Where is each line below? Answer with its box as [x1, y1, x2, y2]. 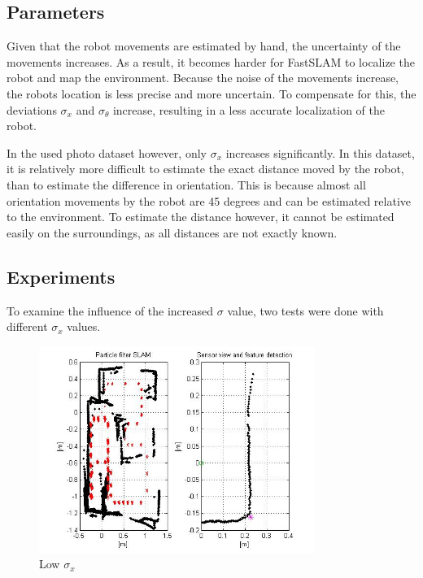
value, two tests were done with [227, 302, 384, 319]
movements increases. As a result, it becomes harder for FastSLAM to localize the [7, 53, 415, 70]
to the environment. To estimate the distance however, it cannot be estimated [7, 208, 395, 225]
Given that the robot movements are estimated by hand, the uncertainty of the [7, 37, 401, 54]
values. [67, 318, 101, 335]
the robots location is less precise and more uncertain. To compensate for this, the [7, 85, 416, 102]
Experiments [7, 263, 116, 289]
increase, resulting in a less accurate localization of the [112, 101, 386, 118]
